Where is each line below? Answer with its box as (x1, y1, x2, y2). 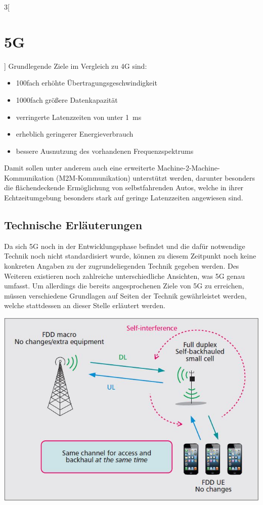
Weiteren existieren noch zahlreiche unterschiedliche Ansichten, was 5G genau (4, 270, 245, 281)
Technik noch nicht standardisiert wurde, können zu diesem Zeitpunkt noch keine (4, 250, 256, 261)
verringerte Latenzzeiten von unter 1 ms (16, 111, 142, 122)
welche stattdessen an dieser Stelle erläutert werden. (4, 300, 165, 311)
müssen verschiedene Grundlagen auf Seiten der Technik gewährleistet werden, (4, 290, 247, 301)
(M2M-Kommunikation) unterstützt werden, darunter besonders (56, 172, 255, 183)
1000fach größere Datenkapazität (16, 94, 118, 105)
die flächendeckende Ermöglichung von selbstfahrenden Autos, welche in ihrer (4, 182, 244, 193)
